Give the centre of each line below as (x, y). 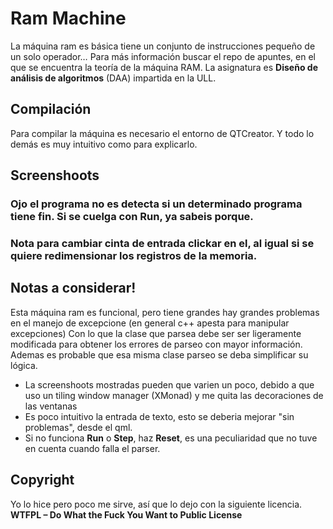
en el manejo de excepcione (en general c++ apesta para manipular (150, 323)
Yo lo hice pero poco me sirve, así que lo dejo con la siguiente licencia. (156, 504)
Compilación (51, 109)
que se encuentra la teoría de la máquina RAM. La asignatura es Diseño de (164, 67)
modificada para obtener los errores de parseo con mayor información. (156, 344)
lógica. (24, 365)
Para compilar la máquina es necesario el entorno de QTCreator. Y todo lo (162, 133)
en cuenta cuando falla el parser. (92, 448)
